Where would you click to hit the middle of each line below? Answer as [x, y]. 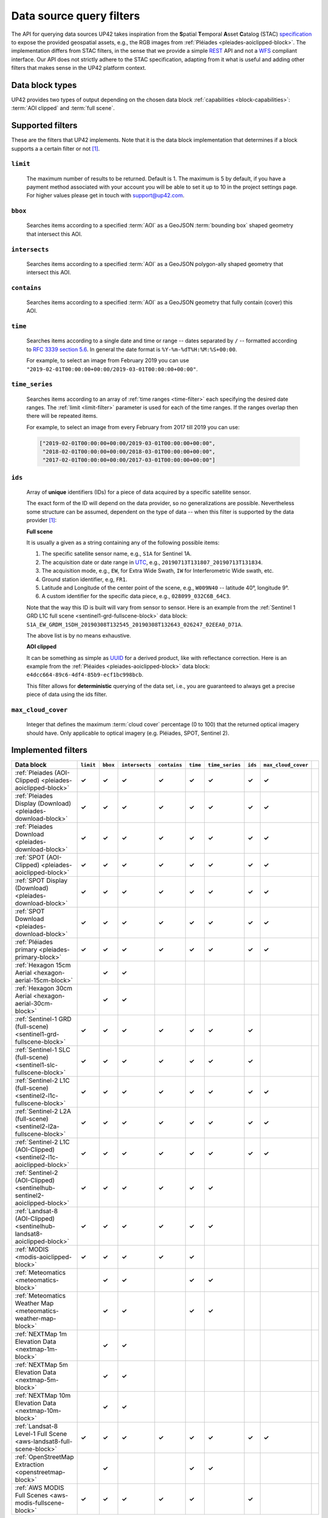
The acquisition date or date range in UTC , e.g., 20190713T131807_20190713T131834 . [152, 562]
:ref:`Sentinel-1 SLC [43, 1050]
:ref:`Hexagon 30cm [44, 989]
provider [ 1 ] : [42, 520]
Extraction [29, 1465]
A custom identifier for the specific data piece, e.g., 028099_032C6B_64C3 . [136, 596]
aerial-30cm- [34, 1004]
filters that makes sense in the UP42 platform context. [79, 68]
